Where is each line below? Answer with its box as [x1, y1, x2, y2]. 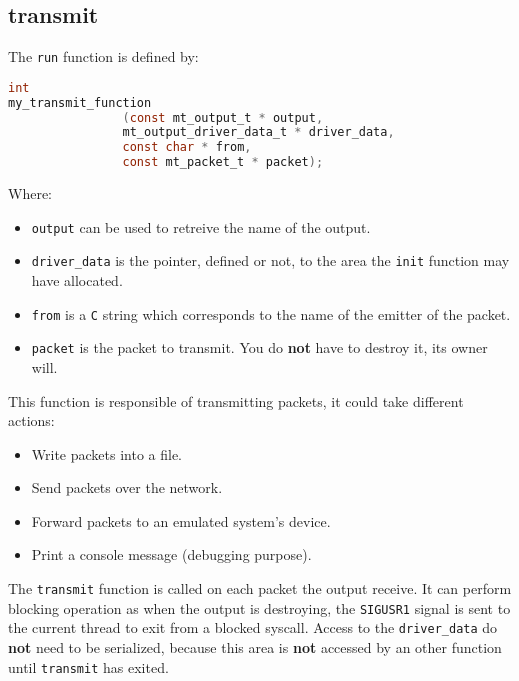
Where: [8, 183, 52, 204]
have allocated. [31, 270, 123, 291]
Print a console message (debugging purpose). [31, 544, 312, 565]
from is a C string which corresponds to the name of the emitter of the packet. [31, 303, 511, 324]
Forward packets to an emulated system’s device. [31, 510, 331, 531]
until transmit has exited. [8, 656, 169, 677]
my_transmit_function [8, 95, 152, 110]
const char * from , [122, 140, 252, 155]
